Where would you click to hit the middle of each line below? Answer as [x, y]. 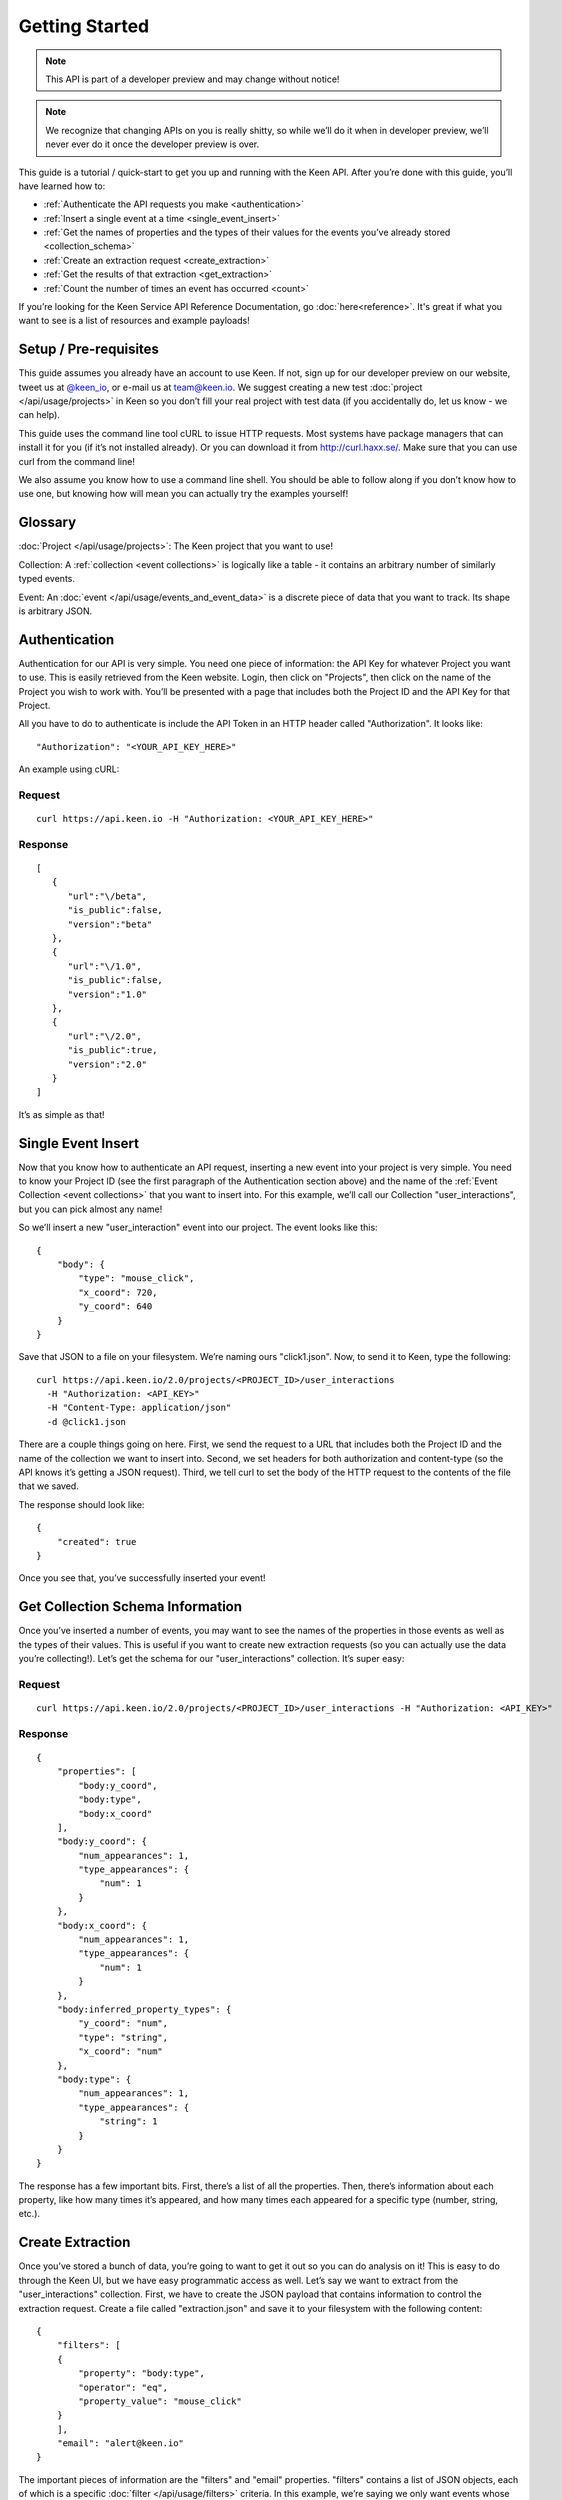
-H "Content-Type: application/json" [139, 1408]
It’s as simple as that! [61, 1114]
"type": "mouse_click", [136, 1278]
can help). [39, 415]
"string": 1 [128, 2121]
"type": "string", [123, 2037]
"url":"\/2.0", [104, 1036]
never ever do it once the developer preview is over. [152, 144]
